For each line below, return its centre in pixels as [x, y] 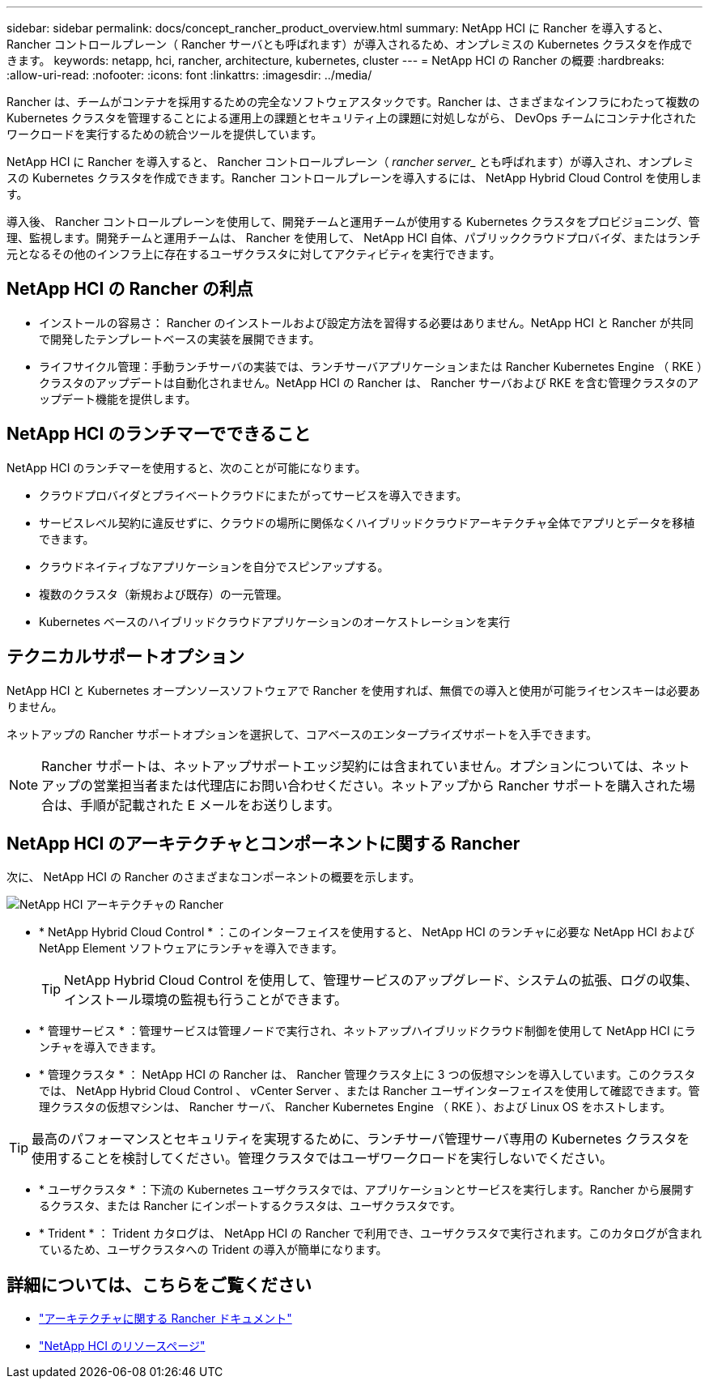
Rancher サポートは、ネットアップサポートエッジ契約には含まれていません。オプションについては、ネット [366, 766]
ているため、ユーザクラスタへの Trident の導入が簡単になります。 [213, 1250]
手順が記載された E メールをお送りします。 [210, 805]
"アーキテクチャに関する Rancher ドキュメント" [166, 1319]
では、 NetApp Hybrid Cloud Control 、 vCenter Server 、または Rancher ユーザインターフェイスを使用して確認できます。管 [369, 1091]
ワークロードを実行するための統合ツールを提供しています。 [165, 134]
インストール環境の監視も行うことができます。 [206, 1000]
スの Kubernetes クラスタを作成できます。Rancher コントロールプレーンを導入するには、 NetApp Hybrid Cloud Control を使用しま [354, 178]
